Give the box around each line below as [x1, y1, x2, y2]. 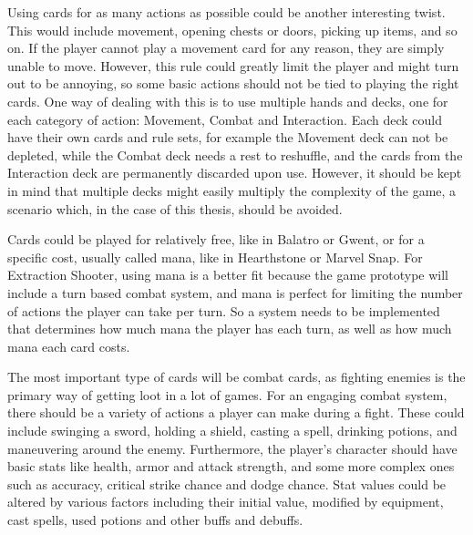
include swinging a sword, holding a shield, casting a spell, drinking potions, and [7, 421, 458, 440]
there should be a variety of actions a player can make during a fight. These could [7, 403, 465, 422]
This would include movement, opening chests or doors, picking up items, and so [7, 20, 458, 39]
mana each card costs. [7, 336, 130, 355]
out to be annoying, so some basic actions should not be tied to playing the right [7, 74, 459, 93]
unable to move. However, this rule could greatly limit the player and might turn [7, 56, 459, 75]
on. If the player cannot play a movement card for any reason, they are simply [7, 38, 445, 57]
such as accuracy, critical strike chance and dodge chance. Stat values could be [7, 474, 447, 493]
